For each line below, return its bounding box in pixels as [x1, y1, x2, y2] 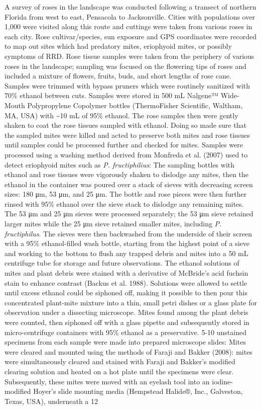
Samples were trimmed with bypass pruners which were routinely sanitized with [5, 80, 250, 91]
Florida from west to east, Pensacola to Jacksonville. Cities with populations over [5, 11, 255, 22]
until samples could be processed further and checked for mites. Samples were [5, 139, 243, 150]
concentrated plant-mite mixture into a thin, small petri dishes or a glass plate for [5, 297, 257, 307]
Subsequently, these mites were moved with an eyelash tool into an [5, 376, 210, 386]
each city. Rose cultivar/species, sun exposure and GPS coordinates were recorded [5, 31, 257, 41]
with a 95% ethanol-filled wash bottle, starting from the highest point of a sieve [5, 238, 250, 249]
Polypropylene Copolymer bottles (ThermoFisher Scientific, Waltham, [27, 100, 243, 110]
